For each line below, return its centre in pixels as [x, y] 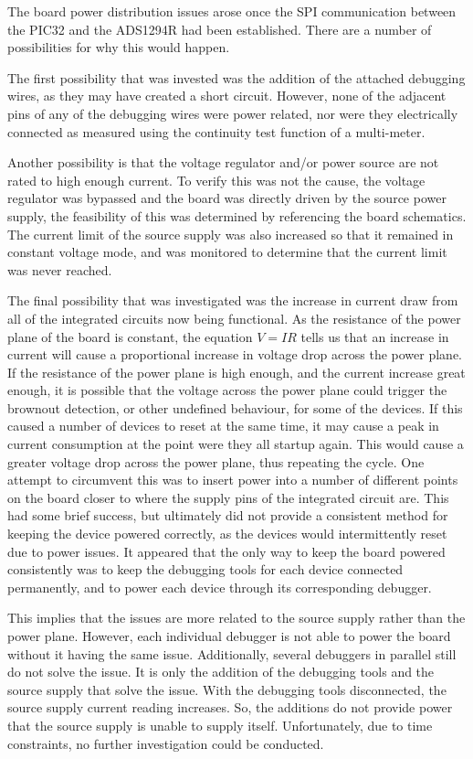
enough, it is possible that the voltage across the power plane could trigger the [227, 390]
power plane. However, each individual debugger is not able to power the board [229, 636]
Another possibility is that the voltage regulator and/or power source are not [223, 162]
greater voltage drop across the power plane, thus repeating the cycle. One [216, 461]
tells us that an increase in [375, 336]
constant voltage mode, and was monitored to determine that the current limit [227, 252]
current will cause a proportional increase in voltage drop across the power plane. [235, 354]
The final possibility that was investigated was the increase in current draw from [233, 300]
